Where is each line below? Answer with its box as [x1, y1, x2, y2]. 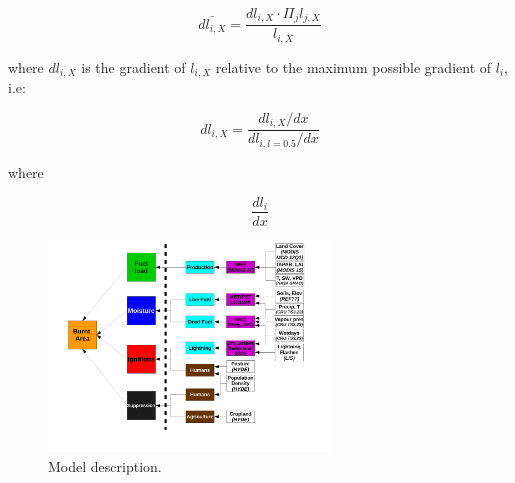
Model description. [48, 455, 162, 476]
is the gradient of [81, 56, 186, 77]
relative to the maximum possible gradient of [215, 56, 492, 77]
